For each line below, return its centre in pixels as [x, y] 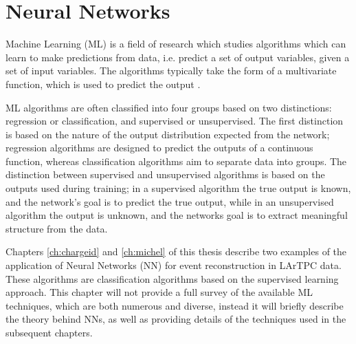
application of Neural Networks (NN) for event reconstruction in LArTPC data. [174, 265]
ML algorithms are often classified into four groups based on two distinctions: [169, 107]
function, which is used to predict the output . [103, 84]
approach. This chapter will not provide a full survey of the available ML [159, 292]
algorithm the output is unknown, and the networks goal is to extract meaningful [177, 215]
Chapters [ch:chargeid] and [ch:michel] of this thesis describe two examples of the [176, 251]
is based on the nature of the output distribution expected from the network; [168, 134]
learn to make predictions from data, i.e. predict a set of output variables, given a [178, 57]
